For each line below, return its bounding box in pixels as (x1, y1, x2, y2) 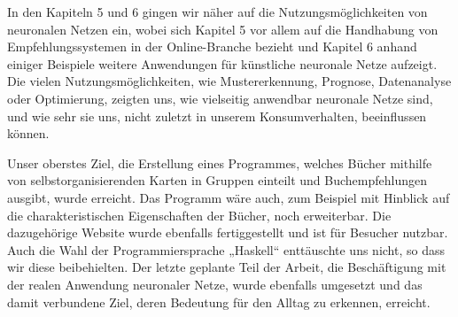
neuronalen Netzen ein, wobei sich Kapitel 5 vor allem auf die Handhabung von (7, 19, 439, 38)
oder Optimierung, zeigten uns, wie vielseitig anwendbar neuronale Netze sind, (7, 89, 433, 107)
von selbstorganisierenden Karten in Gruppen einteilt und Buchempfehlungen (7, 171, 428, 189)
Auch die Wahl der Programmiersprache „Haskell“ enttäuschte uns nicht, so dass (7, 240, 446, 259)
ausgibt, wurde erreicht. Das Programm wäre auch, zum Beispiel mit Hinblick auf (7, 188, 450, 206)
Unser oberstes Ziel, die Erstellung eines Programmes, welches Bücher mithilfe (7, 153, 432, 172)
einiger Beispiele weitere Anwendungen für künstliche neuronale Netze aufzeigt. (7, 54, 438, 73)
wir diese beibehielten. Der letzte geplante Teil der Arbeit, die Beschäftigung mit (7, 258, 446, 276)
